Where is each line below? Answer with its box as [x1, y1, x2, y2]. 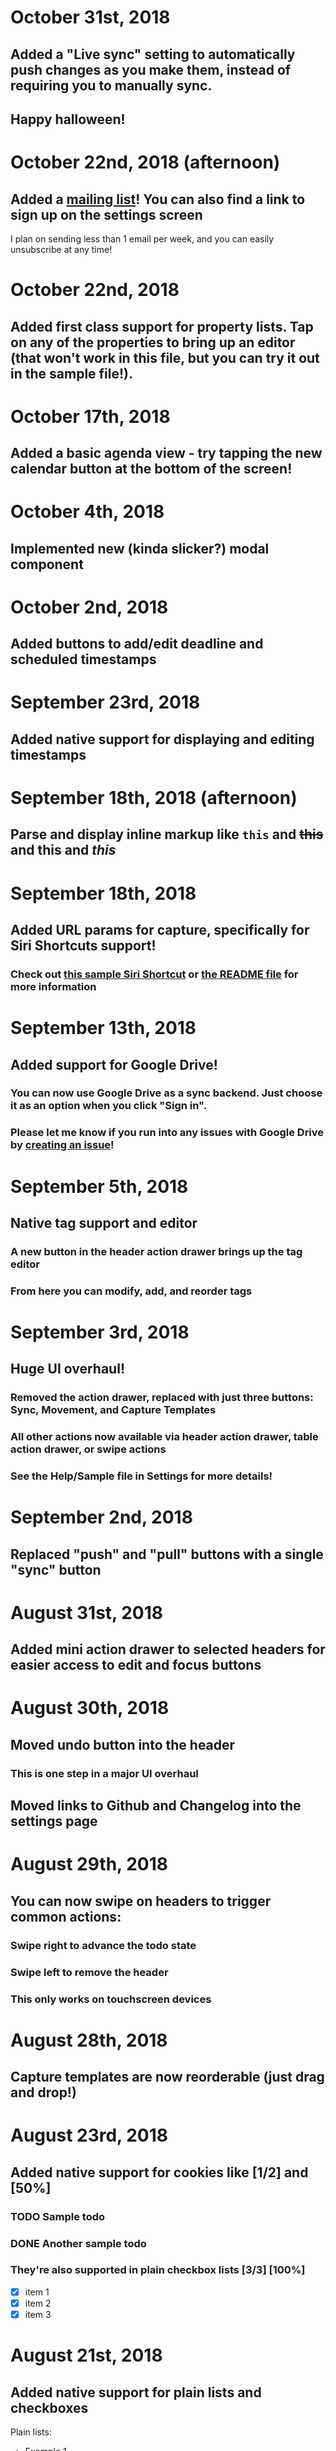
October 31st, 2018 [10, 6, 171, 29]
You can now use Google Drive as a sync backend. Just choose [10, 1086, 323, 1100]
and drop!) [10, 2084, 77, 2101]
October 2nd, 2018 [10, 596, 169, 618]
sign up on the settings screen [10, 206, 203, 223]
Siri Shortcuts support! [10, 937, 157, 955]
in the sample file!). [10, 365, 134, 382]
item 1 [24, 2286, 50, 2298]
